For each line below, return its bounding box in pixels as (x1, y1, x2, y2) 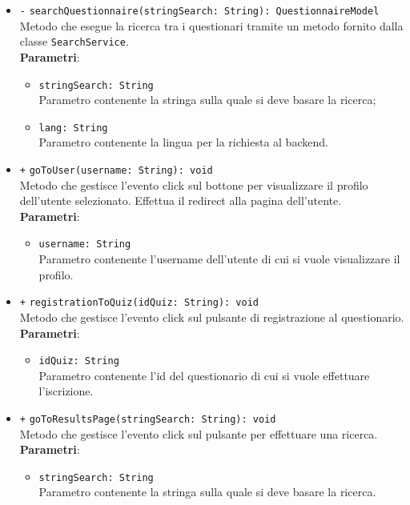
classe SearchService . (19, 33, 129, 50)
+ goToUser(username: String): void (19, 165, 213, 176)
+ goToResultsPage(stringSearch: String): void (19, 413, 276, 425)
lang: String (38, 122, 108, 134)
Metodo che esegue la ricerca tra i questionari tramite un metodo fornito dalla (19, 17, 404, 34)
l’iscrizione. (38, 383, 94, 399)
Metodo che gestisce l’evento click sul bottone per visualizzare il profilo (19, 176, 368, 193)
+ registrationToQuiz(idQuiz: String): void (19, 297, 259, 309)
